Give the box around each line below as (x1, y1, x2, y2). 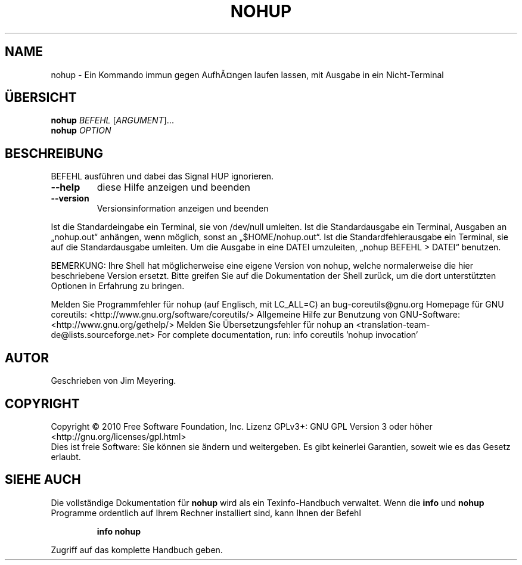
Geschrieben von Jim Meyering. (51, 375, 176, 386)
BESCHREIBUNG (5, 145, 104, 161)
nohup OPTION (51, 125, 111, 136)
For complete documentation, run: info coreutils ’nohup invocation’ (157, 330, 418, 340)
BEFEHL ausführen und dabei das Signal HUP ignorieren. (51, 171, 274, 182)
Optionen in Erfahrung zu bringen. (51, 281, 185, 291)
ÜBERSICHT (5, 90, 77, 105)
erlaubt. (51, 451, 81, 462)
